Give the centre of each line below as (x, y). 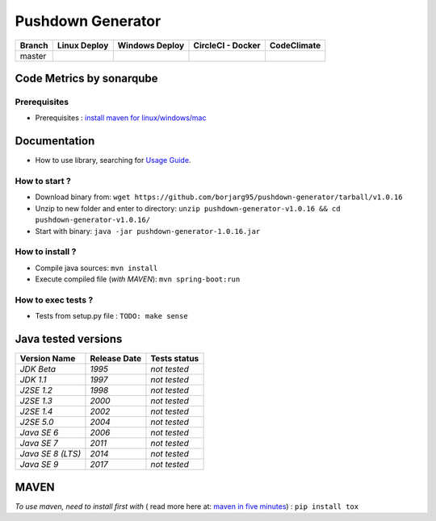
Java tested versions (69, 339)
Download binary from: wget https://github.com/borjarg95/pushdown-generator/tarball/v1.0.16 (219, 197)
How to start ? (43, 181)
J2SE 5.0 (37, 422)
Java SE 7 (39, 444)
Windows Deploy (151, 45)
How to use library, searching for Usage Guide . (113, 160)
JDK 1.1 (33, 380)
